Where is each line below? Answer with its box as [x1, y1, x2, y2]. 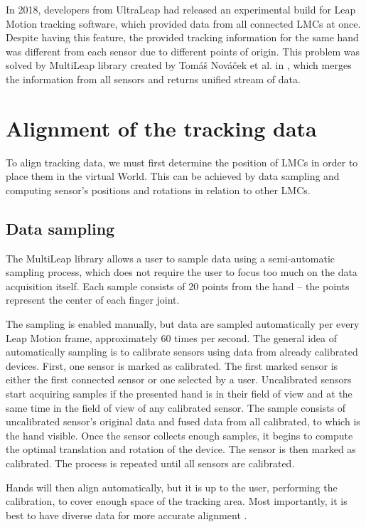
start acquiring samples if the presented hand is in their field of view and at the [6, 386, 352, 401]
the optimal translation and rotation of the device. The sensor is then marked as [6, 442, 356, 457]
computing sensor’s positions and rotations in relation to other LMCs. [6, 182, 311, 197]
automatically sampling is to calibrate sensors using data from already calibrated [6, 344, 358, 359]
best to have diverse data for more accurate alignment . [6, 507, 247, 522]
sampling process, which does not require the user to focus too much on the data [6, 265, 357, 280]
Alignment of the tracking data [6, 113, 317, 142]
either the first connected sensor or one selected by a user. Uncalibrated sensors [6, 372, 352, 387]
